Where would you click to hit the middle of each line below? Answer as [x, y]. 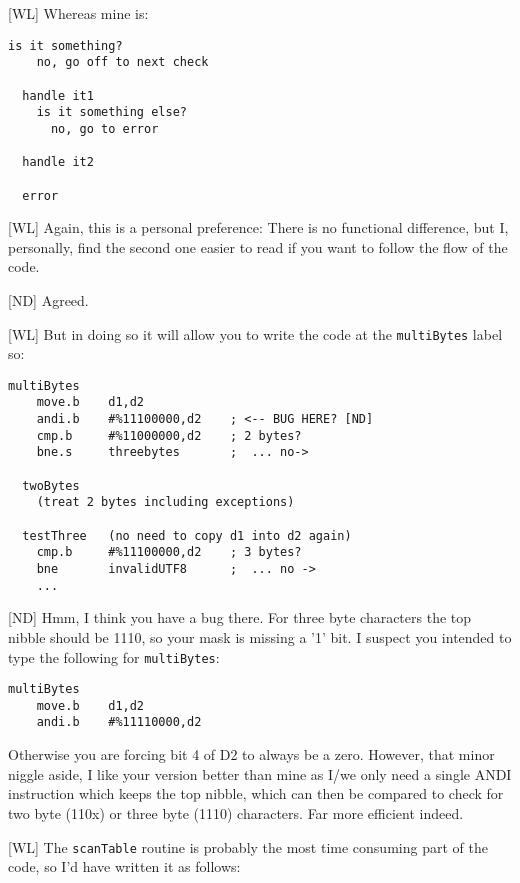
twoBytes [51, 485]
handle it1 [58, 95]
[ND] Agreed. [48, 299]
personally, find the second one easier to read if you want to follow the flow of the [258, 246]
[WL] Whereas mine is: [78, 13]
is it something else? [111, 112]
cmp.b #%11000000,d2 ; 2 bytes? [169, 435]
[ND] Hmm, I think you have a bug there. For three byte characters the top [240, 617]
